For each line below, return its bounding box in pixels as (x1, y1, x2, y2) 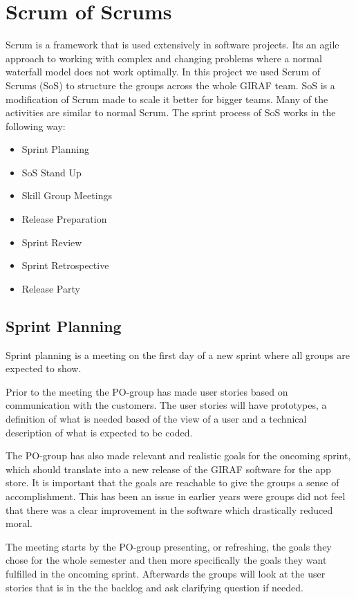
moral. (6, 516, 32, 531)
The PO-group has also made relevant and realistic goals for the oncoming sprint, (6, 448, 351, 463)
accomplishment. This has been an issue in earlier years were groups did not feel (6, 488, 346, 503)
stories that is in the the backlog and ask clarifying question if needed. (6, 580, 303, 594)
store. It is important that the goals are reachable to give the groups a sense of (6, 475, 339, 490)
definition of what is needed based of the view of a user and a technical (6, 412, 307, 426)
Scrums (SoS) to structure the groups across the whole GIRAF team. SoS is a (6, 77, 335, 92)
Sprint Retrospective (21, 258, 109, 273)
